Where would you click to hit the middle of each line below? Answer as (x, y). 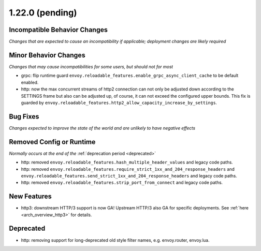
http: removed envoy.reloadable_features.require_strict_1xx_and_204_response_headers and (128, 169)
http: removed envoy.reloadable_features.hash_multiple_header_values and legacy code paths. (127, 162)
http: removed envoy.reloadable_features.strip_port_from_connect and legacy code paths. (122, 183)
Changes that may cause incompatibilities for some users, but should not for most (91, 66)
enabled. (30, 82)
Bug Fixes (24, 116)
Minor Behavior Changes (47, 55)
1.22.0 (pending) (43, 13)
